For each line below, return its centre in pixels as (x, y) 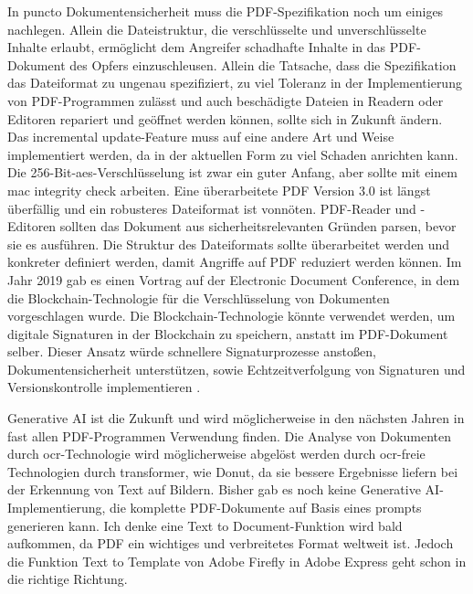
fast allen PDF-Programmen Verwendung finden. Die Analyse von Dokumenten (230, 435)
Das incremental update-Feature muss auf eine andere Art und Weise (201, 137)
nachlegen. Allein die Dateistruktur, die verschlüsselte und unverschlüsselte (217, 29)
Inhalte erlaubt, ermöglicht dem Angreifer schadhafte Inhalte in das (197, 47)
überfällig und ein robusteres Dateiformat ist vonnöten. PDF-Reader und (212, 208)
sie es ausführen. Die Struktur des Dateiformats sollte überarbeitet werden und (229, 244)
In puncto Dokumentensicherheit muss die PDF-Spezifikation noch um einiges (226, 11)
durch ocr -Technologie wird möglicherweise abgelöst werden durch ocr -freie (216, 454)
